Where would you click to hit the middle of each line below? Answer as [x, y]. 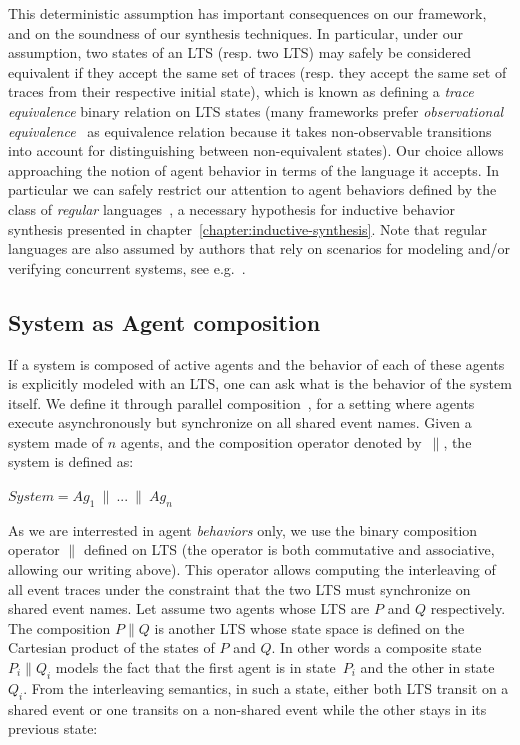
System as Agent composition [164, 321]
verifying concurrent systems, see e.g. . [127, 267]
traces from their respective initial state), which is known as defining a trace [241, 91]
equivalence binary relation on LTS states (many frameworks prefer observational [256, 110]
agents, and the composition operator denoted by [271, 441]
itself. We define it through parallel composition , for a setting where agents [241, 402]
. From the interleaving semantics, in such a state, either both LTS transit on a [266, 687]
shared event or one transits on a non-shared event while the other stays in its [247, 708]
